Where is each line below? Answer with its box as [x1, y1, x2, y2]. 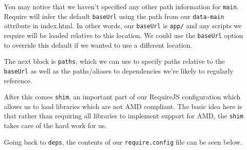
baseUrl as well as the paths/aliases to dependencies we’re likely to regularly [4, 65, 233, 75]
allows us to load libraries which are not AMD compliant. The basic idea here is [4, 101, 242, 111]
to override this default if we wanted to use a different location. [4, 39, 193, 50]
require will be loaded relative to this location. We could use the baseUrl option [4, 30, 243, 40]
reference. [4, 75, 33, 85]
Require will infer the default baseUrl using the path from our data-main [4, 11, 224, 21]
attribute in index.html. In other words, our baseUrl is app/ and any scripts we [4, 20, 242, 31]
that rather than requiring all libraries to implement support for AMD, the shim [4, 111, 244, 121]
